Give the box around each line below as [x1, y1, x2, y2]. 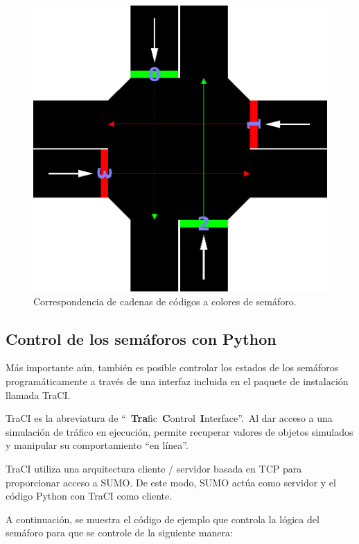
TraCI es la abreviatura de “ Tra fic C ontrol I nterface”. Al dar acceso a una [6, 411, 333, 425]
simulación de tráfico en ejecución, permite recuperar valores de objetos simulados [6, 424, 353, 439]
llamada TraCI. [6, 387, 71, 402]
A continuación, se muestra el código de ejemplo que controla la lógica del [6, 511, 319, 526]
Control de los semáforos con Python [6, 328, 277, 349]
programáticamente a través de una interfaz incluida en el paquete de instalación [6, 374, 349, 389]
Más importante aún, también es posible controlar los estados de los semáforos [6, 360, 339, 375]
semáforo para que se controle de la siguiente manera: [6, 525, 233, 540]
